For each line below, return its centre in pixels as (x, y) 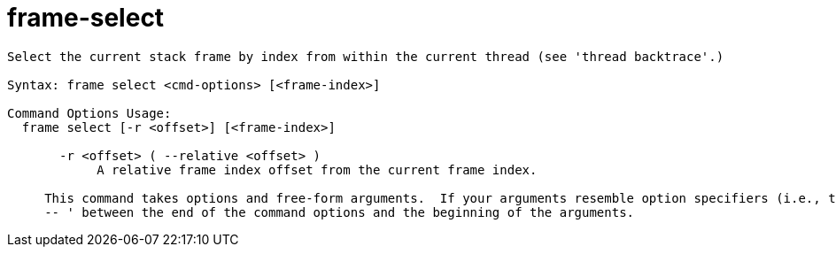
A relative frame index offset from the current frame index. (317, 169)
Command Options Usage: (89, 113)
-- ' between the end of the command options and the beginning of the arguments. (340, 212)
